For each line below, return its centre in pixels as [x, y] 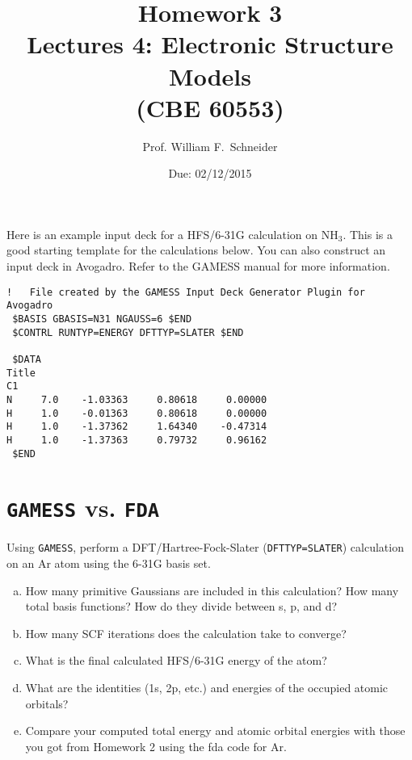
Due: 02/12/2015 [210, 173]
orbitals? [47, 703]
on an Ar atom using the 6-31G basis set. [109, 563]
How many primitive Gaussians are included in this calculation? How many [212, 590]
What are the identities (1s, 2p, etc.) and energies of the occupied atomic [207, 688]
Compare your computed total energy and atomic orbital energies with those [215, 731]
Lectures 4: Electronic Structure [210, 44]
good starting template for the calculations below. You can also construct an [196, 250]
